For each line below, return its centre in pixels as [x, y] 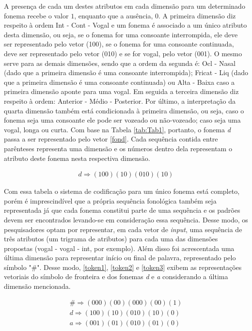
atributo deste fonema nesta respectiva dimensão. [77, 158]
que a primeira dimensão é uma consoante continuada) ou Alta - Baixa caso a [119, 82]
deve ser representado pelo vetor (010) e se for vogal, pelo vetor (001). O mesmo [123, 53]
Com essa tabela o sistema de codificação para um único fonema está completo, [122, 191]
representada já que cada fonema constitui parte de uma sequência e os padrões [122, 210]
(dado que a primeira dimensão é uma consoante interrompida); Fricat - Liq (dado [126, 72]
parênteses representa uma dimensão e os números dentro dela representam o [118, 148]
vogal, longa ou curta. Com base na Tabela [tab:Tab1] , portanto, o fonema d [117, 129]
